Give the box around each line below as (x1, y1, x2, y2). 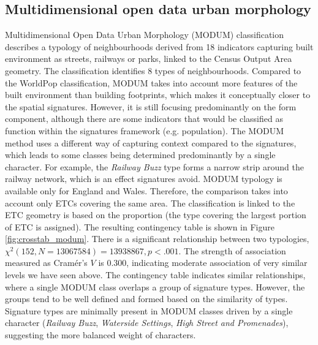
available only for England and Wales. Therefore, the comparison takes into (5, 184, 288, 197)
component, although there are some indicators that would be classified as (5, 112, 283, 125)
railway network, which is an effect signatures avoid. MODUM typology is (5, 172, 282, 185)
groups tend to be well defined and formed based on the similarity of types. (5, 292, 288, 305)
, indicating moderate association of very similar (126, 256, 308, 269)
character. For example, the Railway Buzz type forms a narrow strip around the (5, 160, 304, 173)
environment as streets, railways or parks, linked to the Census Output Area (5, 52, 292, 65)
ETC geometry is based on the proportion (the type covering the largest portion (5, 208, 306, 221)
